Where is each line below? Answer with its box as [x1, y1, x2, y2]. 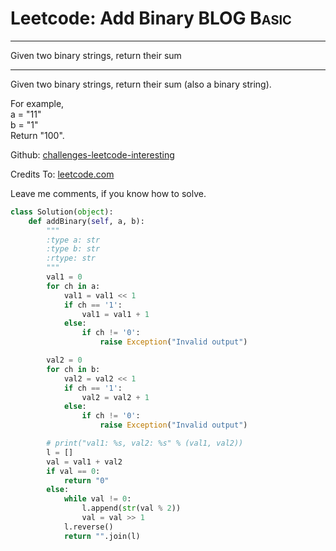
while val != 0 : [63, 494, 132, 504]
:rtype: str [46, 253, 97, 264]
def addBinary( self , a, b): [28, 216, 145, 226]
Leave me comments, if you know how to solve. [10, 187, 207, 199]
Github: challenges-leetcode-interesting [10, 148, 175, 161]
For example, [10, 97, 65, 109]
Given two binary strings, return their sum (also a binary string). [10, 78, 272, 90]
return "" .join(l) [63, 531, 141, 541]
